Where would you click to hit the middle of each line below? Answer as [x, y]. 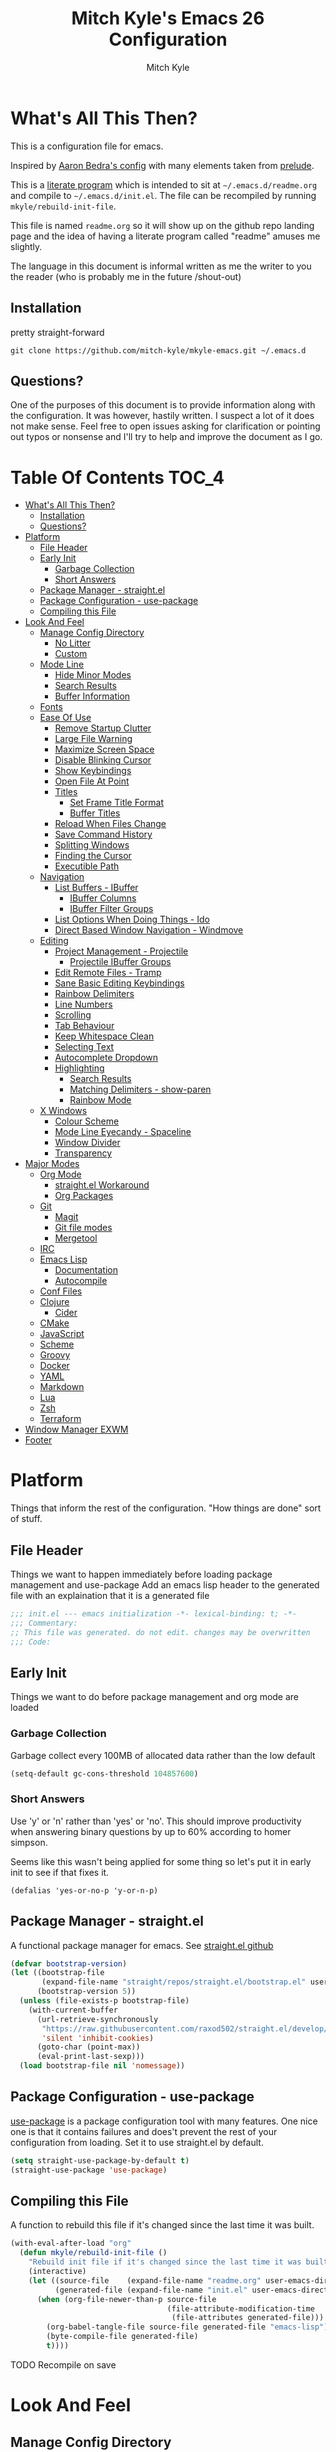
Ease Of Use [65, 718]
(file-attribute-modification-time [240, 2308]
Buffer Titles [95, 813]
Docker [54, 1366]
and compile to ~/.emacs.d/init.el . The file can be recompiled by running [163, 195]
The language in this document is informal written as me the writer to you [161, 266]
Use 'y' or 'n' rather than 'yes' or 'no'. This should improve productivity [156, 1821]
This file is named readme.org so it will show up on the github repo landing [162, 225]
